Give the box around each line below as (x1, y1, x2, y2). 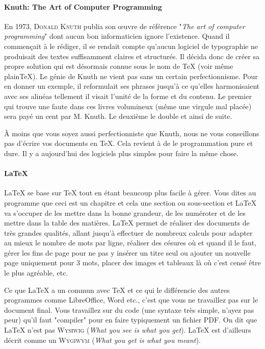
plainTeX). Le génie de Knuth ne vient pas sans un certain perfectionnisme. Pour (4, 70, 258, 81)
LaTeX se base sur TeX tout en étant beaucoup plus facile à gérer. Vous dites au (4, 187, 256, 198)
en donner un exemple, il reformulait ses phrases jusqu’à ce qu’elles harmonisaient (4, 81, 260, 91)
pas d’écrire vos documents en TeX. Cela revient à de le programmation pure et (4, 138, 253, 148)
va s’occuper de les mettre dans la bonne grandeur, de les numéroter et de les (4, 207, 246, 218)
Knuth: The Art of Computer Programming (4, 1, 162, 12)
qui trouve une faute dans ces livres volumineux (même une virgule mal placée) (4, 101, 252, 111)
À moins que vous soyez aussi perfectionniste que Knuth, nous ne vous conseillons (4, 128, 259, 138)
